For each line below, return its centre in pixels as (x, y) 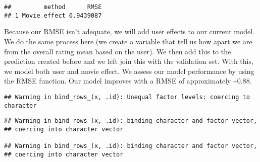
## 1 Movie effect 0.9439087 (53, 15)
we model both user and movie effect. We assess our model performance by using (129, 71)
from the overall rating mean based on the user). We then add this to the (118, 51)
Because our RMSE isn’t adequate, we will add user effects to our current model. (129, 31)
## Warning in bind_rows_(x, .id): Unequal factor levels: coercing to (127, 97)
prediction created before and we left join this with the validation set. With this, (129, 61)
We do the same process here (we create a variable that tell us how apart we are (128, 41)
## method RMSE (53, 7)
